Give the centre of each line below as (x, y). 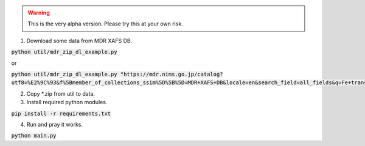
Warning (39, 13)
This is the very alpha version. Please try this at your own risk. (106, 24)
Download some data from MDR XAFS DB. (79, 41)
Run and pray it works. (55, 124)
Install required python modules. (67, 102)
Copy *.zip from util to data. (61, 93)
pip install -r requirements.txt (61, 113)
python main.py (34, 136)
